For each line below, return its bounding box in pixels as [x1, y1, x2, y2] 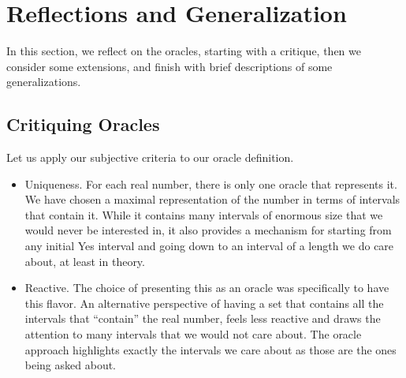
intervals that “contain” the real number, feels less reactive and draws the [24, 310, 381, 327]
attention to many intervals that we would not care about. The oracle [24, 326, 362, 342]
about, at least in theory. [24, 253, 145, 269]
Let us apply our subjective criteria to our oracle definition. [6, 149, 294, 166]
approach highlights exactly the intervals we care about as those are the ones [24, 341, 397, 357]
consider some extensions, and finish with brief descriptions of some [6, 58, 333, 74]
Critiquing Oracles [6, 112, 160, 137]
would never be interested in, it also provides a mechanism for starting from [24, 222, 392, 238]
